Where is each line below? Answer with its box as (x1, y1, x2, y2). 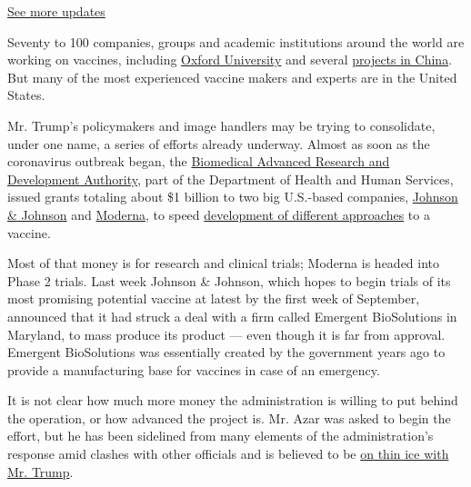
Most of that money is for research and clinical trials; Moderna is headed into (7, 253, 440, 273)
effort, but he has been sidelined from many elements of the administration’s (7, 426, 434, 445)
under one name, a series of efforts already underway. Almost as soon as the (7, 134, 430, 153)
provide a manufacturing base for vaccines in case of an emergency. (7, 360, 380, 379)
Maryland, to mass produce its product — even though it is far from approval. (7, 324, 446, 343)
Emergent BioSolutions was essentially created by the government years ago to (7, 343, 446, 362)
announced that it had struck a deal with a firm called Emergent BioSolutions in (7, 306, 457, 325)
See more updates (7, 2, 105, 20)
